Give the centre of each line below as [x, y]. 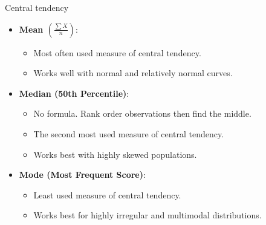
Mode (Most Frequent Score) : [82, 174]
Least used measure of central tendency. [107, 194]
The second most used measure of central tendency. [129, 133]
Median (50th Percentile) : [74, 93]
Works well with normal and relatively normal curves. [133, 73]
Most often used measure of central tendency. [117, 52]
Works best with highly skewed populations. [115, 154]
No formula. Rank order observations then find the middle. [142, 113]
